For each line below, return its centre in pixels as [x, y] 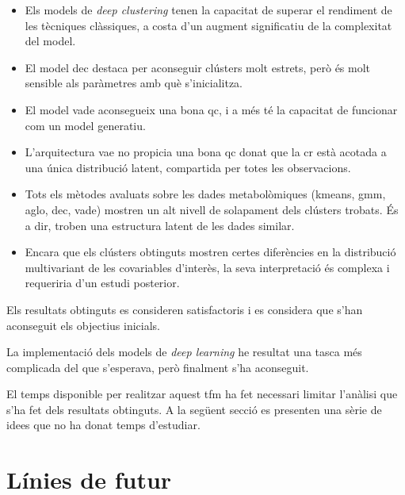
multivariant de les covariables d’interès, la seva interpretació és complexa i [207, 267]
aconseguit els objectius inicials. [83, 325]
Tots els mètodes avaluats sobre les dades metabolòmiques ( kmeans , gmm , [205, 194]
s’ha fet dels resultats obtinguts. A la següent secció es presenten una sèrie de [194, 409]
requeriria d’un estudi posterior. [102, 283]
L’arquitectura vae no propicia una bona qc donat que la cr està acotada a [206, 152]
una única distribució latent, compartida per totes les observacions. [188, 167]
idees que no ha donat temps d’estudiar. [103, 425]
